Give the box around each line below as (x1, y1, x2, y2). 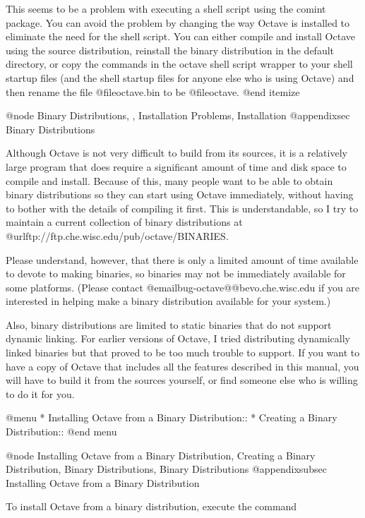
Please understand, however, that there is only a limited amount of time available (6, 252, 359, 267)
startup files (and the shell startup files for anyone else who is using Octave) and (6, 70, 354, 85)
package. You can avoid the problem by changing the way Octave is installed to (6, 15, 350, 30)
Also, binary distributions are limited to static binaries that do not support (6, 317, 332, 332)
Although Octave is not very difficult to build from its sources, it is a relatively (6, 145, 347, 160)
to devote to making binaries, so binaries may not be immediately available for (6, 266, 346, 281)
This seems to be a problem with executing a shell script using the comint (6, 1, 326, 16)
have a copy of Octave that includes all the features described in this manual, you (6, 359, 359, 373)
